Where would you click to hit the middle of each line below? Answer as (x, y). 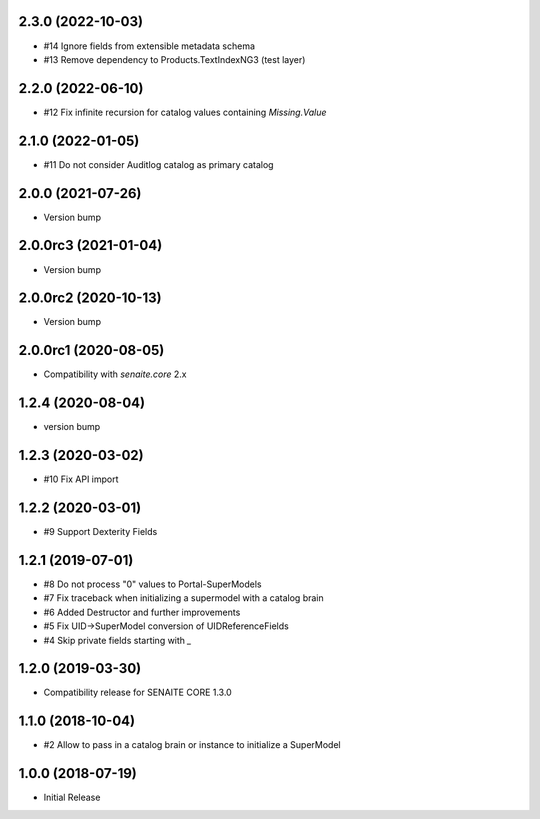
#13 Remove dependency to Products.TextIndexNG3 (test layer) (174, 59)
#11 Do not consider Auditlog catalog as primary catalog (158, 164)
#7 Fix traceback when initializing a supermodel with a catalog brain (183, 598)
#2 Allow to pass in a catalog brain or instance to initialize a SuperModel (192, 745)
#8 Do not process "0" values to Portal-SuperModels (152, 584)
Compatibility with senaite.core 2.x (115, 374)
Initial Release (72, 797)
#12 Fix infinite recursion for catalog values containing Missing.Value (185, 112)
